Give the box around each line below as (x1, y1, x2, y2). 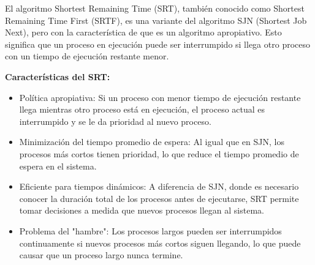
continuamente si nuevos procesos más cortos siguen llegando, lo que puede (19, 236, 301, 249)
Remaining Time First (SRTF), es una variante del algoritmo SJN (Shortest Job (5, 13, 307, 26)
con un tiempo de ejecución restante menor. (5, 50, 169, 62)
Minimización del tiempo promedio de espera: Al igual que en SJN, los (19, 135, 284, 148)
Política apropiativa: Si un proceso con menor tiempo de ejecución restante (19, 91, 301, 103)
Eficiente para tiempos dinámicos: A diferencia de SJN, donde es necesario (19, 180, 299, 193)
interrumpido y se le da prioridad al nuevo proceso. (19, 114, 211, 127)
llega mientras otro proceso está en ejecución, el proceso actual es (19, 103, 265, 116)
